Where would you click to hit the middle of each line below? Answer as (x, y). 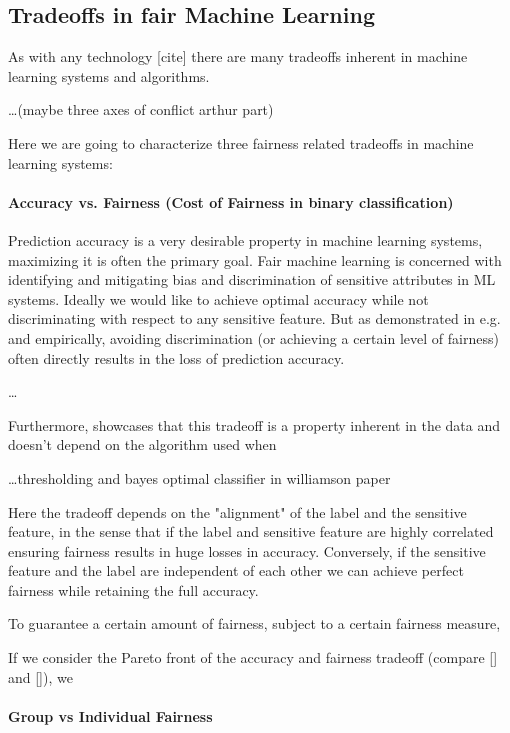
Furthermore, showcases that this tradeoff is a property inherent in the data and (254, 424)
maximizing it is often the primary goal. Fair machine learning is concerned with (255, 259)
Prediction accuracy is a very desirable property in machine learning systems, (245, 239)
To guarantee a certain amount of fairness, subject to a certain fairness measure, (254, 623)
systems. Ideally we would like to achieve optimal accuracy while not (218, 298)
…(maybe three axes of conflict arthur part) (141, 109)
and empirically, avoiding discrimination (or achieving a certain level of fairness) (253, 337)
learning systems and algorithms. (109, 75)
